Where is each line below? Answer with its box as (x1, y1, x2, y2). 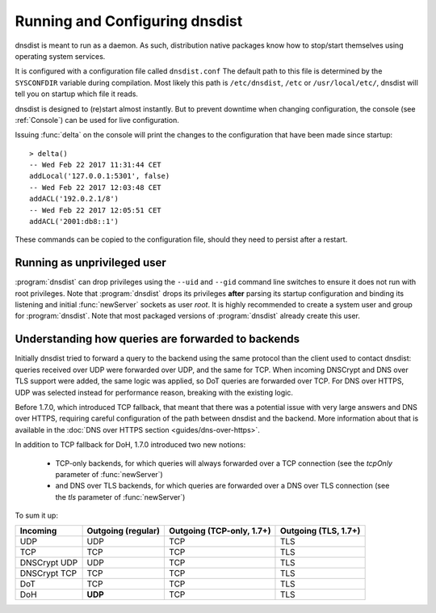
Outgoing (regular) (86, 526, 161, 537)
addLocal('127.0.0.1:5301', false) (29, 171, 170, 181)
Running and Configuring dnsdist (15, 12, 243, 30)
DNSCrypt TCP (19, 568, 77, 579)
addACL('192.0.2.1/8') (29, 194, 119, 204)
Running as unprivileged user (15, 256, 167, 270)
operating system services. (15, 51, 106, 61)
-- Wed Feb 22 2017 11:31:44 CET (29, 160, 161, 170)
